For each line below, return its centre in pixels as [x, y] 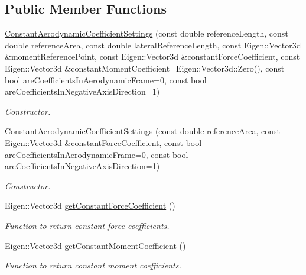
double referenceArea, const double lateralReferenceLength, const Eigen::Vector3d [153, 45]
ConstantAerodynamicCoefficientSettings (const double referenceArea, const [142, 131]
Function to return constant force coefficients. [87, 225]
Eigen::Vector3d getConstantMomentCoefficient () [95, 245]
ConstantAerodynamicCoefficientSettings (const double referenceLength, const [147, 33]
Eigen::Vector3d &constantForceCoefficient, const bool [103, 142]
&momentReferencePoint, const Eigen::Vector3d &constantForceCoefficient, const [152, 56]
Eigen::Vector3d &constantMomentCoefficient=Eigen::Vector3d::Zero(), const [145, 68]
